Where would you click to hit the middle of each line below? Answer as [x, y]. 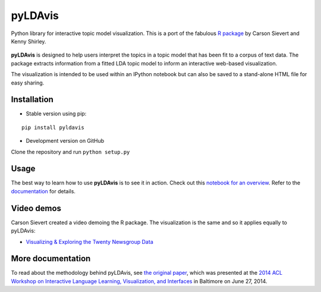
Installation [32, 100]
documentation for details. [43, 191]
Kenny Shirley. [29, 41]
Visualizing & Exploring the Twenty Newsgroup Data [90, 241]
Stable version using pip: [56, 114]
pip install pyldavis [53, 127]
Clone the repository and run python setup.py [70, 152]
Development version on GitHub [65, 141]
